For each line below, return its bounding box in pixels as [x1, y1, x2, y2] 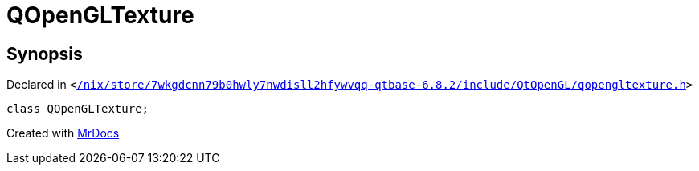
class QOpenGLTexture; [6, 102, 149, 116]
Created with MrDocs [6, 126, 120, 141]
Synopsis [6, 43, 83, 64]
